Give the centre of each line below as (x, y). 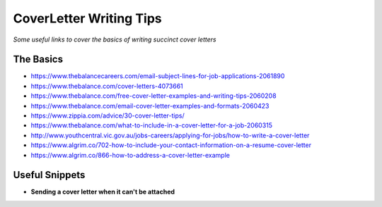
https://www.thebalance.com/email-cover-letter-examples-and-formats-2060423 (150, 106)
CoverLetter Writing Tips (87, 18)
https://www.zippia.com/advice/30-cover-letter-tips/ (108, 115)
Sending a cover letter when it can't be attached (103, 192)
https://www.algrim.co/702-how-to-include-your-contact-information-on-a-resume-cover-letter (171, 145)
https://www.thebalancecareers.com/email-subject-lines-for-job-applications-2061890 (158, 76)
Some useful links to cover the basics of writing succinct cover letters (115, 39)
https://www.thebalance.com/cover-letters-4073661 (107, 86)
